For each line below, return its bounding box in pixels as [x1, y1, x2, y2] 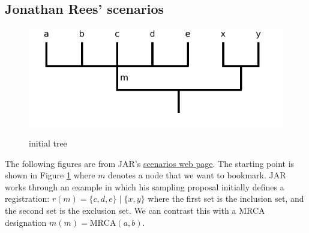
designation [5, 216, 47, 228]
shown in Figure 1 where [5, 169, 95, 181]
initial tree [29, 137, 67, 150]
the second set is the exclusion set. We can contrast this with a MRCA [5, 204, 265, 216]
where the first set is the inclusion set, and [148, 192, 304, 205]
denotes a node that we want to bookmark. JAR [108, 169, 286, 181]
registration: [5, 192, 50, 205]
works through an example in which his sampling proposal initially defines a [5, 180, 284, 193]
